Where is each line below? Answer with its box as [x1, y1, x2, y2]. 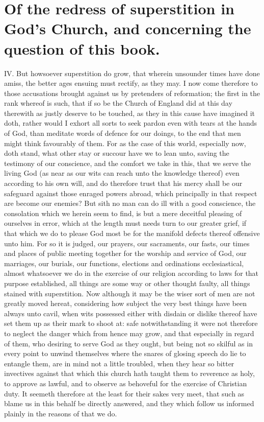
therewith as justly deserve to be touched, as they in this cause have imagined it [4, 107, 255, 118]
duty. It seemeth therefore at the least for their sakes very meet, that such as [4, 388, 245, 398]
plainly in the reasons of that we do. [4, 408, 117, 418]
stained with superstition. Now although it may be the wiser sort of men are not [4, 288, 255, 298]
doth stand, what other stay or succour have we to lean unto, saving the [4, 148, 229, 158]
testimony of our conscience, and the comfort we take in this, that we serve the [4, 157, 251, 168]
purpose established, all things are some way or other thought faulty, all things [4, 277, 250, 288]
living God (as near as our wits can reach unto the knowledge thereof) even [4, 168, 240, 178]
